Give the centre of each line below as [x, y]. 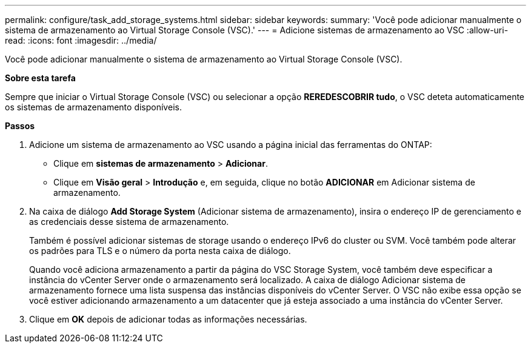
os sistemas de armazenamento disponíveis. [93, 107]
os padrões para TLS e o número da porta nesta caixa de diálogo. [160, 251]
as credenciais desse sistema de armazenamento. [129, 222]
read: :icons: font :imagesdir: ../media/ [81, 40]
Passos [20, 126]
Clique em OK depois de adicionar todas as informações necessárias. [168, 319]
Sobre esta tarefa [40, 78]
